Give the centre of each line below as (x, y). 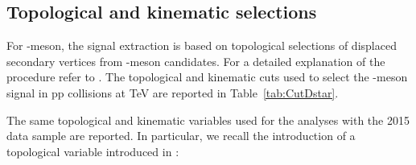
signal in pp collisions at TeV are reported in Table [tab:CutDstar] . (173, 92)
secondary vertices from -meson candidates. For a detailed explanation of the (196, 61)
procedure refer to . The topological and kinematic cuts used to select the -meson (207, 77)
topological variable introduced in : (93, 151)
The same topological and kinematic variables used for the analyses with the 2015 (208, 120)
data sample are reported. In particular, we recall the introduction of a (181, 136)
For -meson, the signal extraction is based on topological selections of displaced (202, 45)
